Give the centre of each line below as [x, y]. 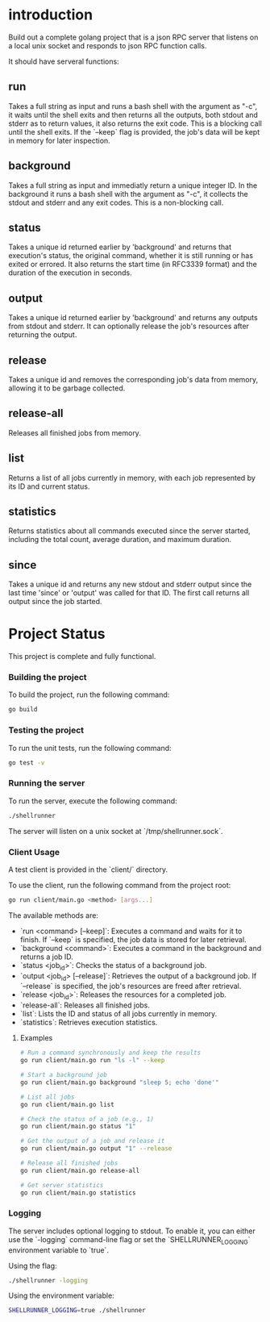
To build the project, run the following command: [89, 694]
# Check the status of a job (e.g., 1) [87, 1119]
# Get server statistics [62, 1185]
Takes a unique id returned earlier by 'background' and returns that [120, 247]
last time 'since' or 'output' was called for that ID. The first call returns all [129, 593]
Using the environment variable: [61, 1295]
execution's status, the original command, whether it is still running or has [131, 256]
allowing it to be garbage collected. [67, 388]
